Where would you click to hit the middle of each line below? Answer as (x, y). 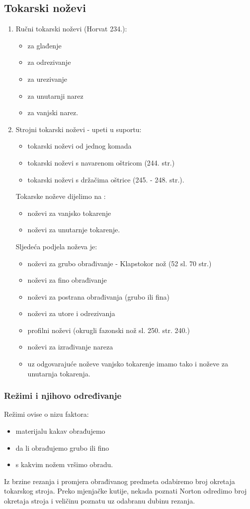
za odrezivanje (49, 62)
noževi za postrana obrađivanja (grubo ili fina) (98, 296)
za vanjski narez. (53, 112)
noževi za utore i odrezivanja (71, 313)
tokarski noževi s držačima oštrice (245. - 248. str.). (106, 179)
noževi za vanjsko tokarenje (69, 213)
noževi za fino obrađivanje (67, 280)
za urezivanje (47, 79)
